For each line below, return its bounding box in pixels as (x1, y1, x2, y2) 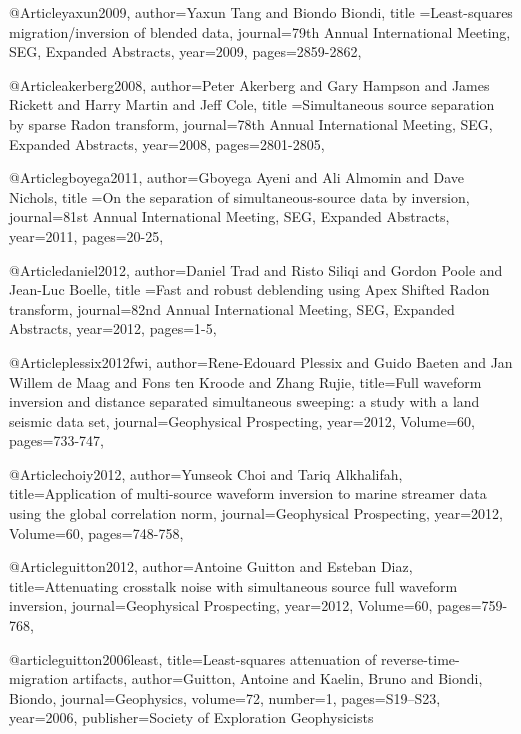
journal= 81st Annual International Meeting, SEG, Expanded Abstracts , (9, 206, 450, 227)
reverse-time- (380, 648, 460, 669)
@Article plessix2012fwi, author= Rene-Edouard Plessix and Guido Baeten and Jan (9, 351, 513, 372)
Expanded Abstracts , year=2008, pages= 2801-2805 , (9, 133, 325, 154)
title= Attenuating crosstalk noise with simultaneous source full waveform (9, 575, 458, 596)
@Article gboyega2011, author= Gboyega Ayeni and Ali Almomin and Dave (9, 167, 465, 188)
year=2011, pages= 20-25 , (9, 225, 164, 246)
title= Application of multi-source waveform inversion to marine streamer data (9, 483, 487, 504)
